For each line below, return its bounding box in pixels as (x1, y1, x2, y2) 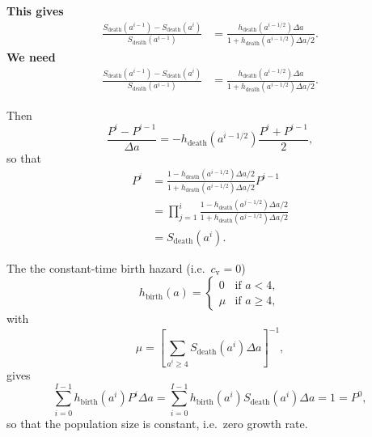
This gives (6, 2, 64, 19)
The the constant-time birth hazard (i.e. (6, 259, 205, 276)
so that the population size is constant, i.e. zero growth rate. (6, 414, 308, 431)
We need (6, 49, 56, 66)
